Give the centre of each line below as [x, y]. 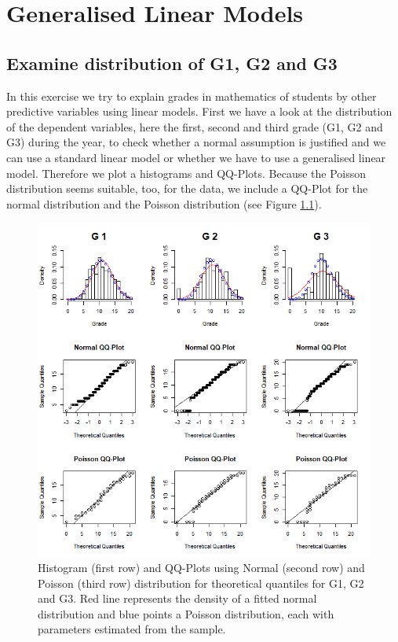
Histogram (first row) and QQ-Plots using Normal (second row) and [201, 567]
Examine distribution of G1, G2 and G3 [172, 63]
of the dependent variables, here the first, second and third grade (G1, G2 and [195, 126]
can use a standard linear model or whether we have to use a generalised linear [196, 157]
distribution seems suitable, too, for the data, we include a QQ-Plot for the [187, 188]
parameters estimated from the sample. [132, 629]
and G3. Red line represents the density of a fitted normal [177, 598]
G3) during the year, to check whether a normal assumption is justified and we [196, 142]
